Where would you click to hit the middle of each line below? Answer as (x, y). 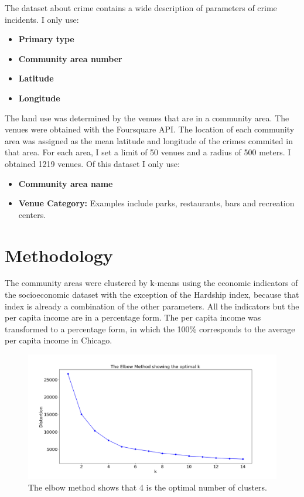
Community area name (66, 183)
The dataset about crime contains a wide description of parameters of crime (141, 8)
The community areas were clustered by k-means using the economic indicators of (151, 283)
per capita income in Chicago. (59, 340)
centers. (32, 214)
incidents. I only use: (42, 19)
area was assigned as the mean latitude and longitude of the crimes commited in (149, 140)
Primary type (46, 39)
